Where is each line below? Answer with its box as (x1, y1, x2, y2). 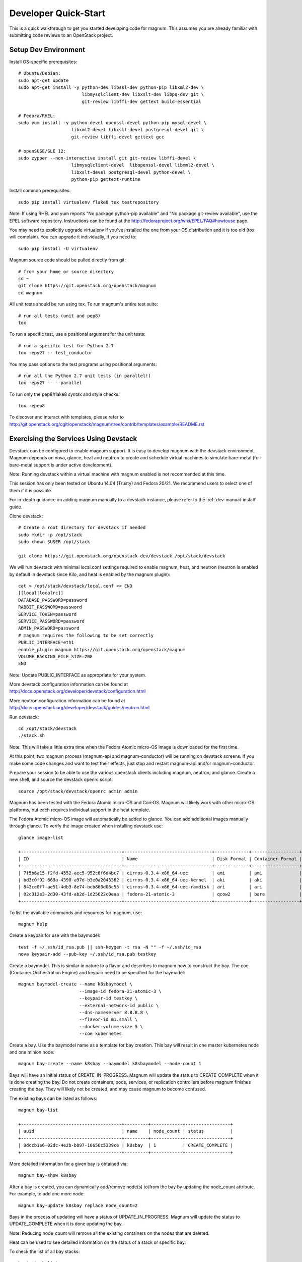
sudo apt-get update (18, 77, 69, 83)
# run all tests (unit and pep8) (18, 313, 101, 319)
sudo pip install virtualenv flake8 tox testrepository (18, 199, 159, 205)
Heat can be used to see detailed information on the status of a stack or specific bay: (9, 1239, 186, 1245)
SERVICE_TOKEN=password (18, 611, 77, 617)
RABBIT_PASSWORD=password (18, 604, 83, 610)
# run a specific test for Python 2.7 (18, 343, 114, 348)
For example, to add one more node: (9, 1191, 85, 1197)
